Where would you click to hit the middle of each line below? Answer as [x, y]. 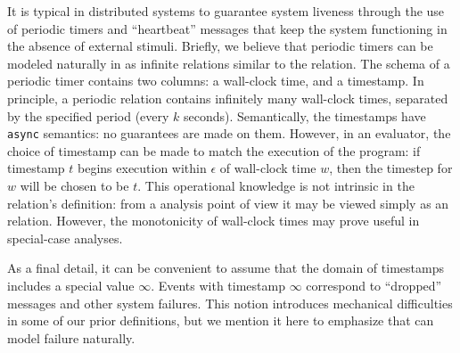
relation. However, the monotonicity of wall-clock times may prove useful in [214, 221]
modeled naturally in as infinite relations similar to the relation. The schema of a [229, 63]
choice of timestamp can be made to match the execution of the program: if [214, 150]
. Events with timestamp [218, 285]
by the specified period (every [88, 115]
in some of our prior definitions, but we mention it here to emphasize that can [221, 320]
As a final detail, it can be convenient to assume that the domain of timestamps [226, 268]
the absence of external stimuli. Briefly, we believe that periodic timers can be [220, 46]
